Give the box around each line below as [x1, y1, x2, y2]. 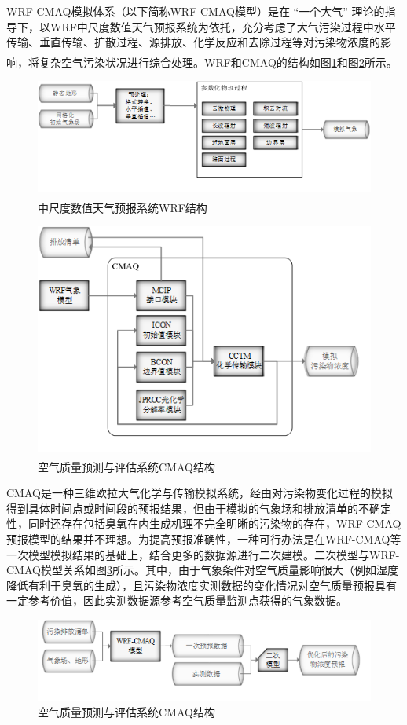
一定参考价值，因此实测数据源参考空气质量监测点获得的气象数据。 [6, 592, 347, 609]
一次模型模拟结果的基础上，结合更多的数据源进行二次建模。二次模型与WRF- [6, 546, 400, 562]
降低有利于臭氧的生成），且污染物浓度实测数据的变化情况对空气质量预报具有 [6, 577, 397, 593]
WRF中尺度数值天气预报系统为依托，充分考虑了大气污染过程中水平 [49, 18, 396, 35]
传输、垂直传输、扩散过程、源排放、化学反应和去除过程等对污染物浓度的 [6, 34, 380, 50]
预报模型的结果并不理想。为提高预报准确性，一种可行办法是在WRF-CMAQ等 [6, 531, 401, 547]
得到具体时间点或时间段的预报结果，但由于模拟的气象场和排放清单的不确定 [6, 500, 391, 516]
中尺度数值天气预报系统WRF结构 [38, 199, 207, 215]
